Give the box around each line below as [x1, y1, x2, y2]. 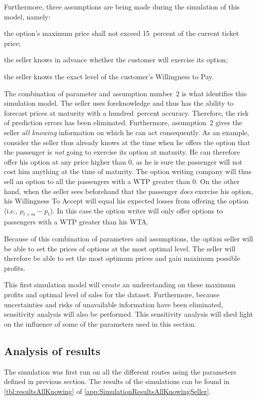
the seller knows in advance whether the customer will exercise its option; [4, 54, 228, 65]
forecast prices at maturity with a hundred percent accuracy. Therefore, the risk [4, 107, 249, 118]
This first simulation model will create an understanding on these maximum [4, 279, 236, 290]
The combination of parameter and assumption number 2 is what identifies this [4, 88, 247, 98]
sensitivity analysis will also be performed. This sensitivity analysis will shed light [4, 309, 254, 319]
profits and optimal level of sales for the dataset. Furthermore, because [4, 289, 220, 300]
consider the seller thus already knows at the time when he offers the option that [4, 137, 251, 147]
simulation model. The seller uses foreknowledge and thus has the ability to [4, 98, 234, 108]
